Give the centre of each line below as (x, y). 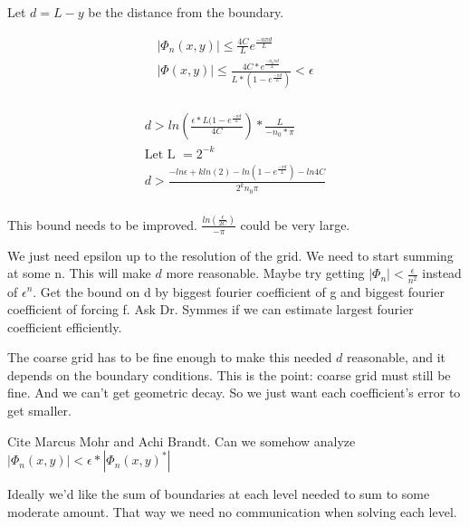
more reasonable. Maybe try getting (265, 273)
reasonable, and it (397, 357)
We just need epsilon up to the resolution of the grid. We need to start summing (230, 255)
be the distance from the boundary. (186, 12)
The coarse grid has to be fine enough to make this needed (170, 357)
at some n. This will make (79, 273)
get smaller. (39, 411)
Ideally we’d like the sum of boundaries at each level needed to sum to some (219, 494)
